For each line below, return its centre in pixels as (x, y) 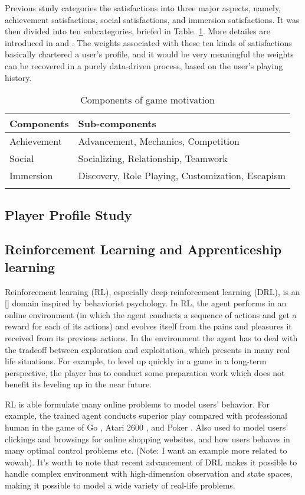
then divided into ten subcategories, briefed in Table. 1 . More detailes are (137, 31)
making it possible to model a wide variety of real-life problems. (120, 485)
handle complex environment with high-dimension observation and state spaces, (149, 473)
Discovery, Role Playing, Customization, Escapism (182, 176)
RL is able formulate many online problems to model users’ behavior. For (137, 404)
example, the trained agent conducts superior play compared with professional (146, 415)
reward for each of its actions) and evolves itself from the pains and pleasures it (148, 326)
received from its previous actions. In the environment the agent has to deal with (151, 337)
